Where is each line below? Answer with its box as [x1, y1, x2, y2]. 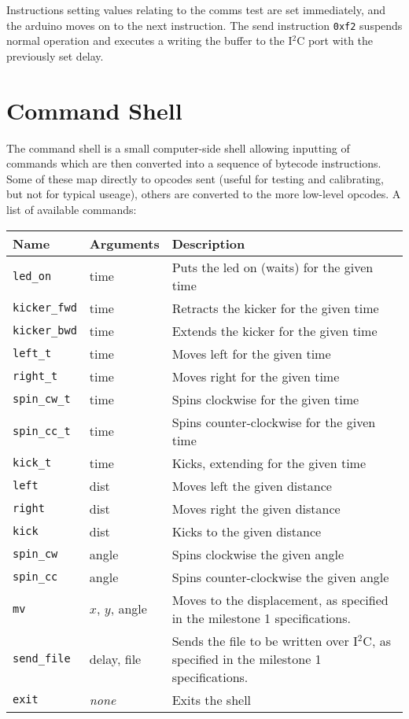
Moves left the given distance [171, 476, 332, 495]
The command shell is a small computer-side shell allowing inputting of [6, 139, 350, 156]
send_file [13, 652, 71, 666]
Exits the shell [171, 690, 252, 709]
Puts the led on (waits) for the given [171, 257, 374, 276]
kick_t [13, 456, 52, 470]
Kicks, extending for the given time [171, 453, 367, 472]
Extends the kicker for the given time [171, 321, 378, 340]
